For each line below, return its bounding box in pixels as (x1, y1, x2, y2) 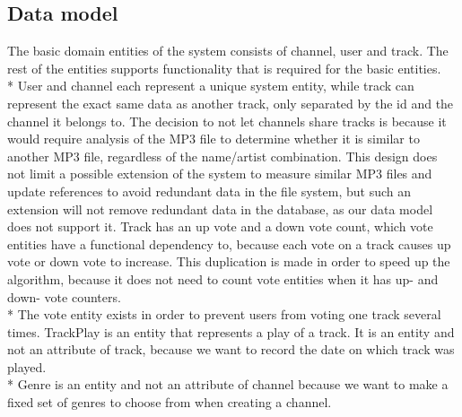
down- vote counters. (7, 287, 121, 306)
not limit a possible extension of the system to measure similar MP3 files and (7, 164, 432, 183)
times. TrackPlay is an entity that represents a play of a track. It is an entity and (7, 322, 455, 341)
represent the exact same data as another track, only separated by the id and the (7, 93, 454, 112)
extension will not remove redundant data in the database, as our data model (7, 199, 433, 218)
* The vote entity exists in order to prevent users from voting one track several (7, 305, 441, 324)
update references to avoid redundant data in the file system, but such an (7, 181, 411, 200)
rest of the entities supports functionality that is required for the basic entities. (7, 58, 441, 77)
